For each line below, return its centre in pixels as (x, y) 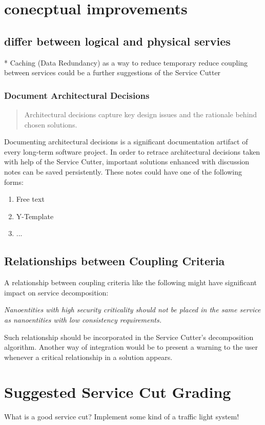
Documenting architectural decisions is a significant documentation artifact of (126, 142)
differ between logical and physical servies (117, 41)
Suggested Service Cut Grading (118, 392)
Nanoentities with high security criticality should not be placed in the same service (132, 310)
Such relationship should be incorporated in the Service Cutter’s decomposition (129, 337)
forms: (14, 182)
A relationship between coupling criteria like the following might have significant (131, 282)
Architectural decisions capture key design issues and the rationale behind (141, 114)
